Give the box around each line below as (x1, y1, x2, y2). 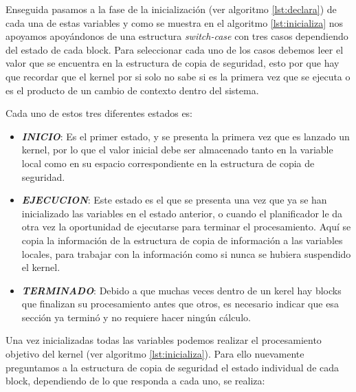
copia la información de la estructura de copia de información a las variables (21, 232, 343, 247)
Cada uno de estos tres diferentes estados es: (5, 106, 193, 120)
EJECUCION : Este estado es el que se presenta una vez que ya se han (21, 193, 327, 207)
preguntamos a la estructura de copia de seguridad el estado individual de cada (5, 360, 340, 374)
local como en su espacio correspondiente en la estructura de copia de (21, 155, 315, 170)
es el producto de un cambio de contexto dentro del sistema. (5, 83, 259, 97)
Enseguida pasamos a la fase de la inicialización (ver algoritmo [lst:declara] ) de (5, 2, 337, 16)
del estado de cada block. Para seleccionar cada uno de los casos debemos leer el (5, 42, 344, 56)
